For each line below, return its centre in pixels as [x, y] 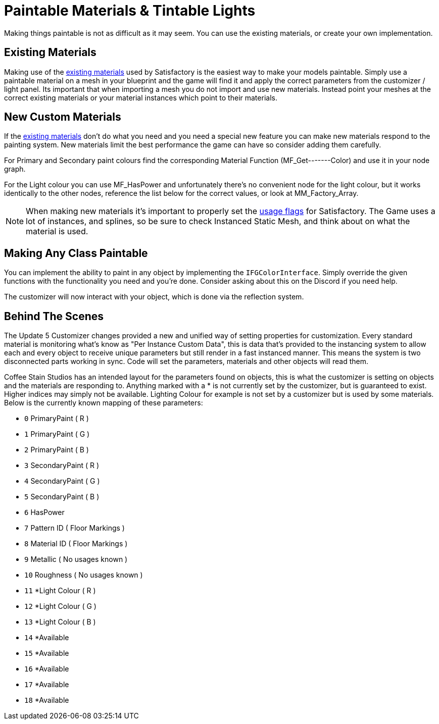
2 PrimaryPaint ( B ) [57, 450]
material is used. [57, 231]
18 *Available [47, 700]
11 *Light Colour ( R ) [60, 591]
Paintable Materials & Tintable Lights [130, 11]
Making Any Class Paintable [76, 253]
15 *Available [47, 653]
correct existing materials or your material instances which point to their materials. [141, 97]
